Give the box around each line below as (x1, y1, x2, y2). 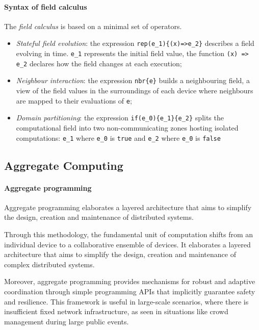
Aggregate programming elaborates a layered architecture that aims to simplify (4, 201, 252, 212)
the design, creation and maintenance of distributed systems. (4, 212, 194, 222)
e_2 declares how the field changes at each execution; (16, 58, 182, 68)
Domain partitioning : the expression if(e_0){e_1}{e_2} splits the (16, 112, 224, 123)
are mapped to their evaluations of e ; (16, 95, 132, 106)
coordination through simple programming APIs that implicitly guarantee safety (4, 286, 255, 296)
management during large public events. (4, 316, 129, 326)
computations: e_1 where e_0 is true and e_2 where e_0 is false (16, 132, 221, 143)
